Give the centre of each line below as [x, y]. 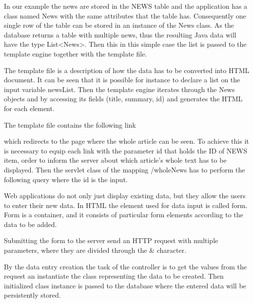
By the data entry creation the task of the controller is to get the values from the [125, 266]
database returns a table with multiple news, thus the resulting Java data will [120, 34]
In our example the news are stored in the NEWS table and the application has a [126, 6]
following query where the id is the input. [66, 179]
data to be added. [30, 224]
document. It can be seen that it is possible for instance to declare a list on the [122, 80]
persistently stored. [32, 295]
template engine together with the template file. [76, 53]
